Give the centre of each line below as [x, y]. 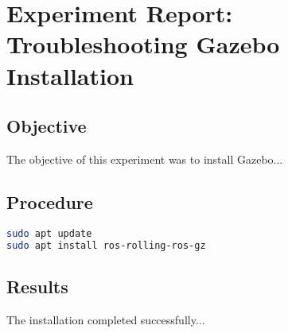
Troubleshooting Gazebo [143, 44]
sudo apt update [49, 233]
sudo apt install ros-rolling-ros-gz [106, 245]
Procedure [50, 201]
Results [37, 286]
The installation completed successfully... [106, 319]
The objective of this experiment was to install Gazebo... [145, 159]
